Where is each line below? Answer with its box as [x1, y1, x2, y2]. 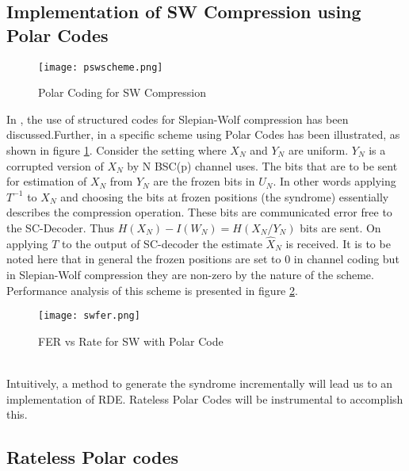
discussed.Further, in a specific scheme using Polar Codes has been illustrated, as [6, 126, 400, 143]
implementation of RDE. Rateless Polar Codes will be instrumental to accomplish [6, 390, 403, 407]
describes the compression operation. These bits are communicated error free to [6, 204, 392, 220]
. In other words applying [273, 173, 396, 190]
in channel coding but [293, 251, 399, 267]
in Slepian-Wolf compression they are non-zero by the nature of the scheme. [6, 266, 374, 282]
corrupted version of [6, 157, 104, 174]
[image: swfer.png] [38, 310, 140, 322]
